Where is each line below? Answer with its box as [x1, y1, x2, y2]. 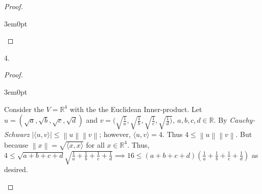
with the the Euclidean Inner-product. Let [69, 103, 202, 114]
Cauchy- [229, 115, 255, 125]
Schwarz [4, 129, 30, 140]
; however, [99, 129, 131, 140]
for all [86, 139, 105, 150]
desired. [4, 164, 28, 175]
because [4, 139, 29, 150]
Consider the [4, 103, 44, 114]
